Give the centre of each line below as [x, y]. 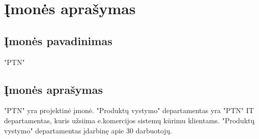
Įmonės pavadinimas [58, 40]
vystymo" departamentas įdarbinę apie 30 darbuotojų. [88, 130]
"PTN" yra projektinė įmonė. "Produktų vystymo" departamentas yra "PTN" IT [129, 110]
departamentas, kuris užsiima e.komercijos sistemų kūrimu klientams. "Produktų [129, 120]
